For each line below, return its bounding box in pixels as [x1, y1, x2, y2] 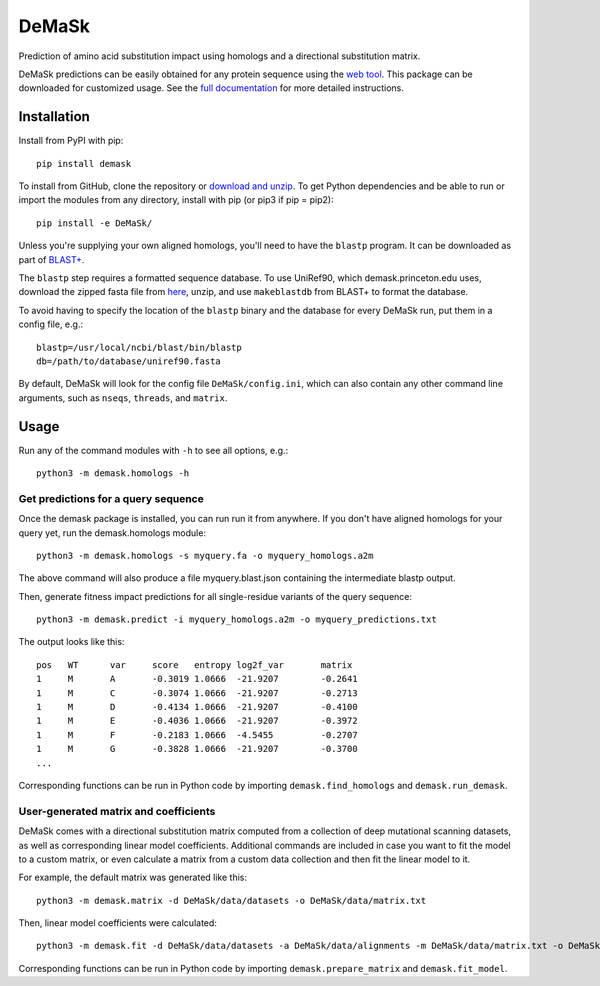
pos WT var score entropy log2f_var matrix [36, 659, 353, 670]
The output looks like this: [18, 636, 125, 648]
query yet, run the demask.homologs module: [18, 526, 207, 539]
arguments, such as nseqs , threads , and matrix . [18, 391, 228, 404]
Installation [18, 108, 90, 125]
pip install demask [36, 158, 132, 169]
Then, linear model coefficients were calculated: [18, 917, 217, 929]
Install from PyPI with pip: [18, 135, 124, 147]
